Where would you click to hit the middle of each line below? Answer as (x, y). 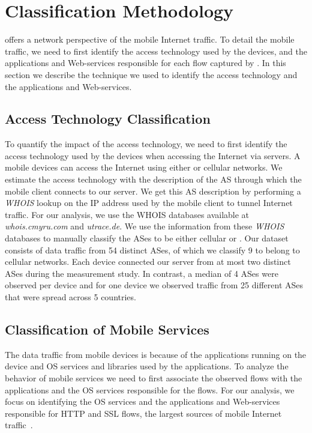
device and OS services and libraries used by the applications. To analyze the (147, 366)
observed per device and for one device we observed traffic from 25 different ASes (154, 285)
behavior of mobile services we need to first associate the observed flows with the (154, 378)
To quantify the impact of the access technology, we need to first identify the (146, 144)
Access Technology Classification (108, 119)
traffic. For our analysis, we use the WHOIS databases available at (127, 214)
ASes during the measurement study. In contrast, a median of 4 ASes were (142, 273)
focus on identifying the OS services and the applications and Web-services (142, 401)
